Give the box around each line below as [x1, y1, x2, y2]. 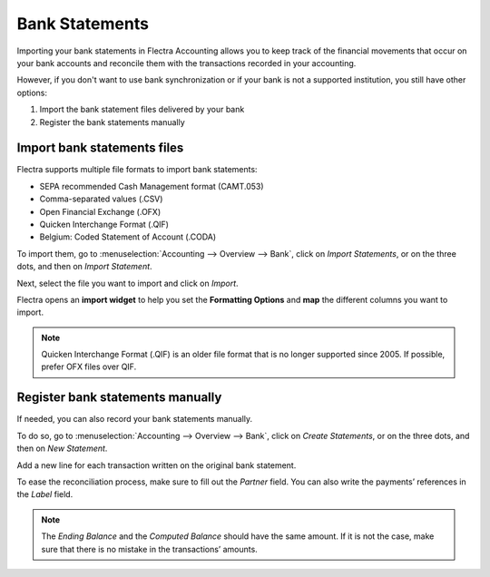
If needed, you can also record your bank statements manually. [16, 414, 253, 425]
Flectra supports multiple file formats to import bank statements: [16, 164, 258, 175]
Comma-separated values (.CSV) [39, 193, 163, 204]
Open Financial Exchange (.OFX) [39, 206, 162, 217]
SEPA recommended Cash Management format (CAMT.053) [39, 181, 264, 191]
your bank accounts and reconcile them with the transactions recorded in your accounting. [16, 57, 357, 68]
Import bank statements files [16, 141, 184, 156]
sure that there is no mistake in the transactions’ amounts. [41, 543, 258, 554]
